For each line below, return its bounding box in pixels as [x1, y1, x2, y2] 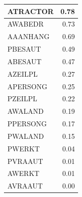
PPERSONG [7, 118, 47, 129]
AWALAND [7, 106, 44, 116]
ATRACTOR [7, 6, 54, 16]
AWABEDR [7, 19, 44, 29]
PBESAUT [7, 44, 41, 54]
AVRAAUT [7, 180, 43, 191]
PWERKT [7, 143, 40, 153]
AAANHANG [7, 31, 50, 42]
